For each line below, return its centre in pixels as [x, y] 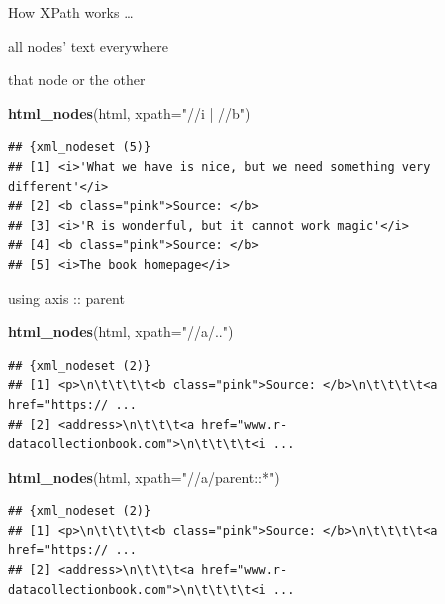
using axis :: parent [66, 297]
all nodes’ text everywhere [88, 45]
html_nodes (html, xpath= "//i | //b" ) [129, 112]
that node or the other [77, 79]
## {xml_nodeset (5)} [80, 147]
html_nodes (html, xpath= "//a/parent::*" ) [144, 476]
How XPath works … [71, 12]
